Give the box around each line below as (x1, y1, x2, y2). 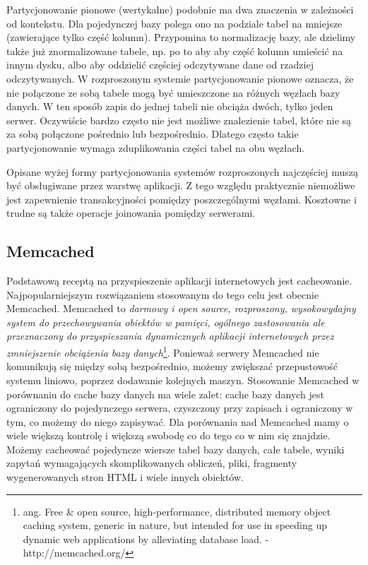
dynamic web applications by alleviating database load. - (23, 531, 269, 546)
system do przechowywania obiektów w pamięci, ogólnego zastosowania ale (6, 314, 325, 329)
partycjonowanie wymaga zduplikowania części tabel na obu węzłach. (6, 140, 305, 155)
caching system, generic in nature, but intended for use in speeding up (23, 518, 327, 533)
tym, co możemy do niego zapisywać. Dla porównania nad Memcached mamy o (6, 414, 349, 429)
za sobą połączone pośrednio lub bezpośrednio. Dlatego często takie (6, 126, 299, 141)
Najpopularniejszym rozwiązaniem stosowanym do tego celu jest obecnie (6, 287, 319, 302)
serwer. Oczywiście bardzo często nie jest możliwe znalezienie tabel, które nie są (6, 112, 352, 127)
